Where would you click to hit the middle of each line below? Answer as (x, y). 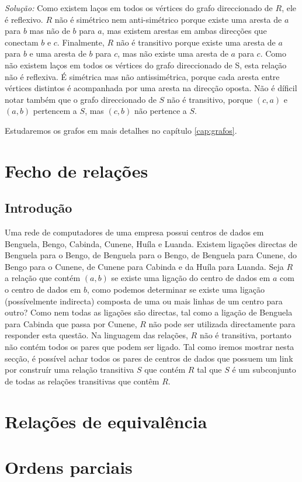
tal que (209, 370)
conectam (22, 42)
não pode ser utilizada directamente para (222, 323)
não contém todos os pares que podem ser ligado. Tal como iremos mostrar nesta (150, 347)
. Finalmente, (81, 42)
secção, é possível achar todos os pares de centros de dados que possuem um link (149, 358)
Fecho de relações (77, 170)
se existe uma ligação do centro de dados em (191, 278)
